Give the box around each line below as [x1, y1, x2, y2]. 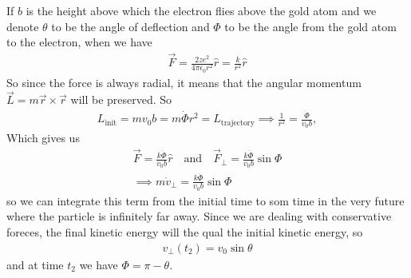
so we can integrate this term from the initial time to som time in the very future [6, 192, 405, 208]
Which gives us [6, 129, 80, 146]
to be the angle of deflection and [51, 18, 210, 34]
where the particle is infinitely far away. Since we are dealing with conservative [6, 208, 392, 224]
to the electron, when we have [6, 34, 152, 50]
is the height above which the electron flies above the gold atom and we [26, 2, 377, 18]
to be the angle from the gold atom [224, 18, 397, 34]
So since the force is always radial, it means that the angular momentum [6, 73, 362, 90]
